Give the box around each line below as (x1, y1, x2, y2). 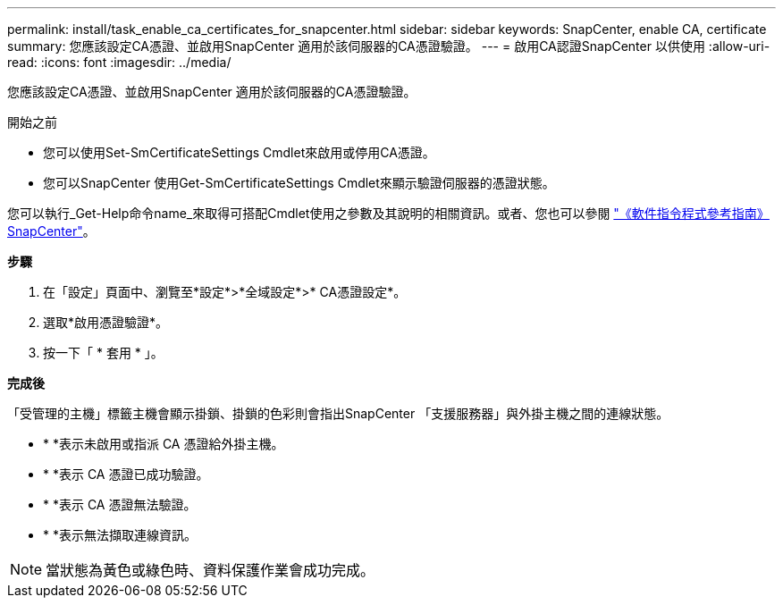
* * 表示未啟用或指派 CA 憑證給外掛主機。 (43, 436, 284, 451)
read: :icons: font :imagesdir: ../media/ (7, 55, 232, 70)
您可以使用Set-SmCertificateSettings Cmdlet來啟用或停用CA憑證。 (43, 145, 435, 160)
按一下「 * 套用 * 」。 (43, 345, 164, 360)
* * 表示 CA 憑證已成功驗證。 (43, 466, 209, 482)
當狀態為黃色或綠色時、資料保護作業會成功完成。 (46, 561, 375, 579)
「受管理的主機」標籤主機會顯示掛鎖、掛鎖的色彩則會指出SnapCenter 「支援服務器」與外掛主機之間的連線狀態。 (7, 406, 669, 421)
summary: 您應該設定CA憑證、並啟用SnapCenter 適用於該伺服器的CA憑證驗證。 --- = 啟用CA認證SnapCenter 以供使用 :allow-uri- (7, 38, 770, 54)
